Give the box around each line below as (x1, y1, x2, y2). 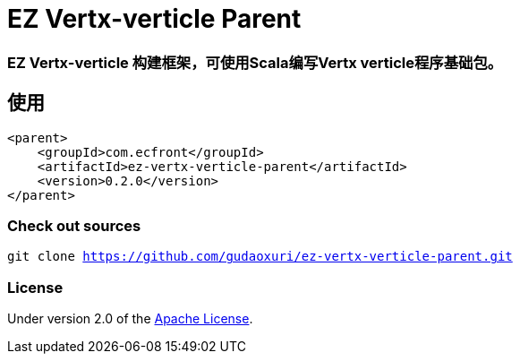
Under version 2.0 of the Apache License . (7, 311, 253, 327)
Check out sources (7, 216, 141, 235)
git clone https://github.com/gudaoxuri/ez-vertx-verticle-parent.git (7, 249, 513, 264)
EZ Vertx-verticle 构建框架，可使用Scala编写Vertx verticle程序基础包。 (7, 53, 503, 72)
